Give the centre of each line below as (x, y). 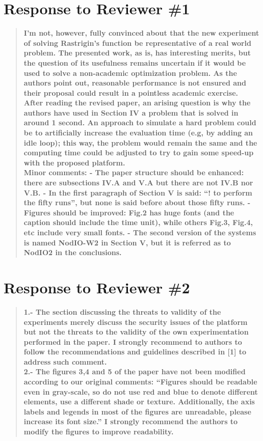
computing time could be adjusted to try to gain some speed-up (139, 153)
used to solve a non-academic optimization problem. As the (130, 73)
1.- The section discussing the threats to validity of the (122, 311)
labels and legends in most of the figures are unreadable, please (137, 411)
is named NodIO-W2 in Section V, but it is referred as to (127, 242)
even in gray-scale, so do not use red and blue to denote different (141, 391)
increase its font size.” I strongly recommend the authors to (131, 421)
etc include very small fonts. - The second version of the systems (140, 232)
